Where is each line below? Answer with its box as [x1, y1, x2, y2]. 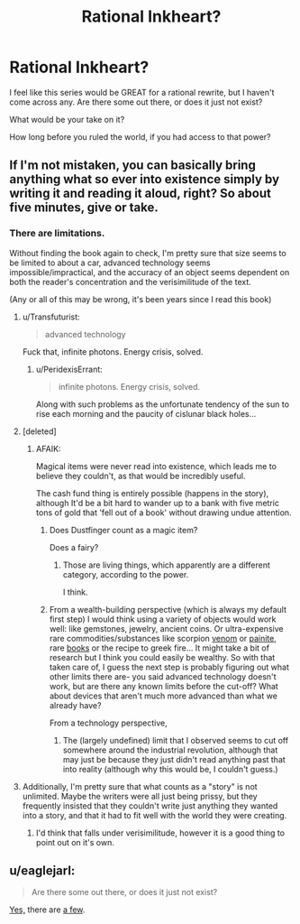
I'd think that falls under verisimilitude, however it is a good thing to [35, 827, 286, 838]
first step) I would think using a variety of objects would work [49, 614, 277, 624]
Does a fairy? [49, 541, 99, 552]
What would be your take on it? [9, 114, 125, 125]
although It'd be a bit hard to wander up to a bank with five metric [35, 497, 279, 508]
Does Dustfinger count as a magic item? [49, 524, 198, 535]
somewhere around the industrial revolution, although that [62, 744, 278, 755]
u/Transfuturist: [22, 311, 80, 322]
